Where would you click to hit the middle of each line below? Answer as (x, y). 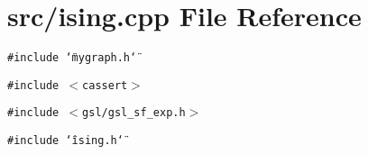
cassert (105, 85)
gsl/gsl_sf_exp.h (134, 113)
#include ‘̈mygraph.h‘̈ (72, 58)
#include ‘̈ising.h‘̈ (65, 141)
